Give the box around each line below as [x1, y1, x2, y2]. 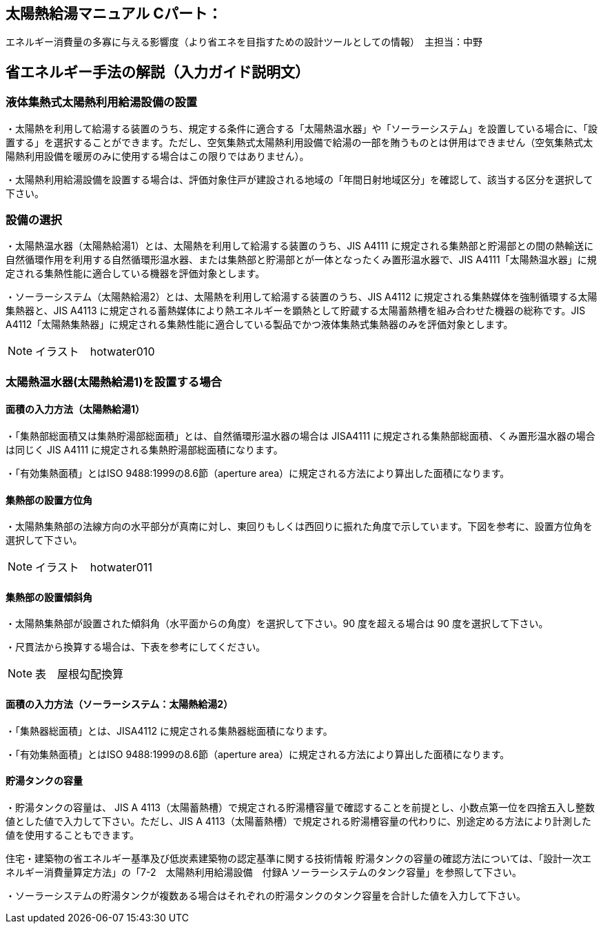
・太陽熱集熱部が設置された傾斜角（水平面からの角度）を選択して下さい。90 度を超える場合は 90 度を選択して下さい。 [6, 617, 549, 630]
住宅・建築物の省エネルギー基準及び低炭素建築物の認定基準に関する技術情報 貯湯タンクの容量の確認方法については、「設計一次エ [6, 852, 592, 864]
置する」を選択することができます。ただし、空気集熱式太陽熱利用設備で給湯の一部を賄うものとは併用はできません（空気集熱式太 [6, 136, 593, 148]
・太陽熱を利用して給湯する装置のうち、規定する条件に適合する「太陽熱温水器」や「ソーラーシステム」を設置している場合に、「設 [6, 122, 598, 134]
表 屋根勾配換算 [35, 667, 124, 682]
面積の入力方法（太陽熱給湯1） [6, 403, 145, 416]
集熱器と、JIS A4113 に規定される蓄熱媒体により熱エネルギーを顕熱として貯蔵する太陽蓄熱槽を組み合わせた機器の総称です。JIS [6, 305, 586, 317]
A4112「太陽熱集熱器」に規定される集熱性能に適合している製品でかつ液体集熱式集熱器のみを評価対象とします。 [6, 318, 513, 331]
